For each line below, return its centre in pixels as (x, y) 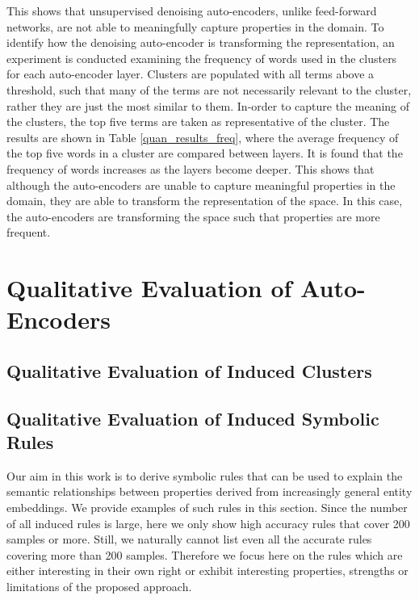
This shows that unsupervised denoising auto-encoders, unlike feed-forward (192, 10)
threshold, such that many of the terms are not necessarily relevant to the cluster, (209, 89)
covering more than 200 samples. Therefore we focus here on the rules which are (205, 554)
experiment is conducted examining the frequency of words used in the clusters (202, 58)
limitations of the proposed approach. (99, 586)
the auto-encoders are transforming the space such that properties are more (193, 216)
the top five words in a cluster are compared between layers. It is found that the (205, 153)
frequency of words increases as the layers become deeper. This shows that (191, 168)
